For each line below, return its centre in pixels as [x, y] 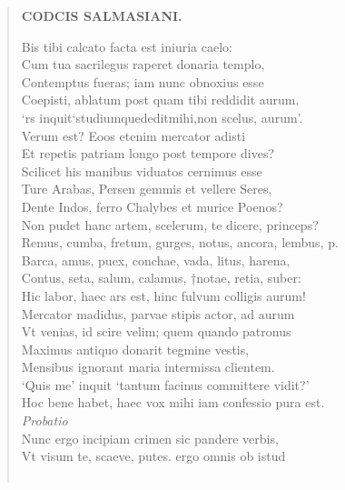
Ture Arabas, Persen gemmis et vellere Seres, [147, 189]
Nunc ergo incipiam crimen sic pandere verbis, [150, 438]
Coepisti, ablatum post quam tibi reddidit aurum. [160, 100]
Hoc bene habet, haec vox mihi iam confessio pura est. [173, 402]
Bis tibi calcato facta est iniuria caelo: [127, 46]
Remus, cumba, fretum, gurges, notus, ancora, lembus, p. [180, 242]
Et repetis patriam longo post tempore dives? [148, 153]
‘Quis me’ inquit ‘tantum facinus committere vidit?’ [165, 384]
